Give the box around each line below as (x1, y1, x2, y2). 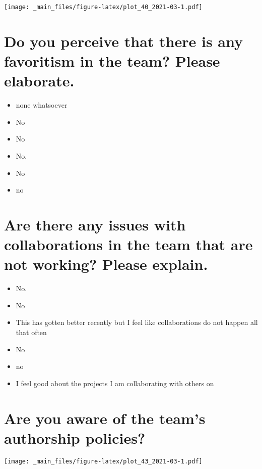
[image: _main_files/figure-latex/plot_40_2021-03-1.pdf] (4, 4, 203, 11)
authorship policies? (4, 427, 146, 448)
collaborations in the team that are (4, 234, 253, 255)
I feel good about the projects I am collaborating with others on (16, 378, 214, 388)
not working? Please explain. (4, 254, 208, 274)
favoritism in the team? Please (4, 51, 220, 71)
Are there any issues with (4, 214, 186, 234)
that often (16, 327, 47, 337)
